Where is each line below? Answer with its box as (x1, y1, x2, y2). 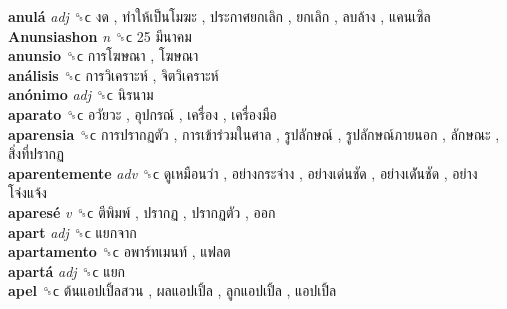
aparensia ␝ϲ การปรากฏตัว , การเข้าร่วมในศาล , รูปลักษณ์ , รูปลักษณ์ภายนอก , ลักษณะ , (8, 123, 500, 144)
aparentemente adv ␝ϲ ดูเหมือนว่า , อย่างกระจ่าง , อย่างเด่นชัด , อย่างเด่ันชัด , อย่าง (8, 162, 478, 183)
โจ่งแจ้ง (8, 182, 47, 203)
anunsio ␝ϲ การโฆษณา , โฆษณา (8, 45, 199, 66)
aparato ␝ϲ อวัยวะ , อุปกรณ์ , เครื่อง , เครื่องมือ (8, 103, 277, 124)
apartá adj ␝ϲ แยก (8, 260, 126, 281)
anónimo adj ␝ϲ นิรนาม (8, 84, 154, 105)
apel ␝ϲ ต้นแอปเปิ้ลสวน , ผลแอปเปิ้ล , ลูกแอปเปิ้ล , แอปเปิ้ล (8, 280, 337, 301)
